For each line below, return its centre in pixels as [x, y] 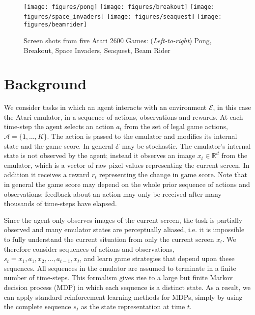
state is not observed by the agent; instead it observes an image [99, 155]
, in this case [232, 107]
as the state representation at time [133, 306]
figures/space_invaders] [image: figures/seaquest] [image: [123, 16]
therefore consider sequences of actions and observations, [89, 249]
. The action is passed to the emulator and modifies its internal [142, 136]
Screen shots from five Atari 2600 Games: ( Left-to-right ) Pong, [118, 40]
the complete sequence [38, 306]
